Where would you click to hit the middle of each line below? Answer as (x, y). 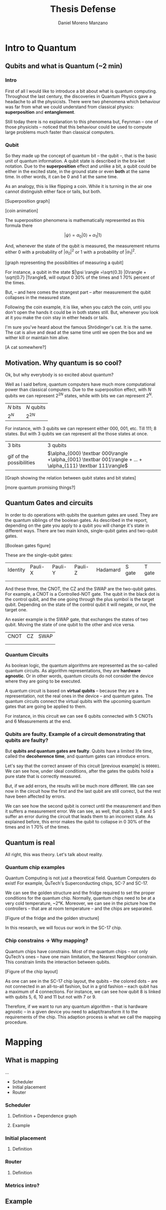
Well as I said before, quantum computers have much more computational (80, 384)
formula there (19, 225)
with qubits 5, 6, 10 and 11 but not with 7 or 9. (51, 996)
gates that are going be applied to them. (46, 707)
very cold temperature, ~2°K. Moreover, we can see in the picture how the (81, 904)
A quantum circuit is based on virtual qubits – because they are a (72, 691)
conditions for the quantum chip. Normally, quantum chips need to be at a (80, 898)
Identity (17, 569)
